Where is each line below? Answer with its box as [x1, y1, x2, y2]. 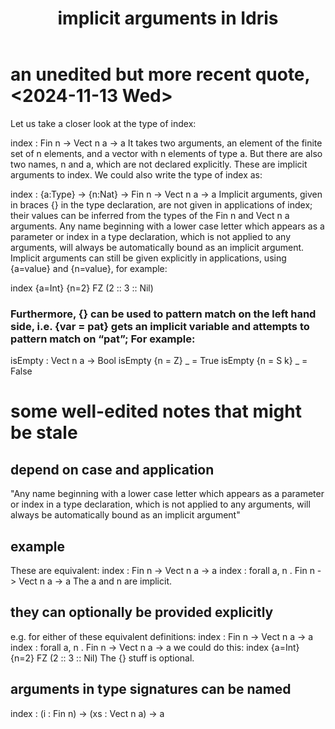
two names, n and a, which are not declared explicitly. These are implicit [10, 158, 308, 170]
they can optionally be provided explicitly [10, 604, 274, 621]
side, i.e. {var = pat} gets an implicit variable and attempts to [10, 319, 310, 333]
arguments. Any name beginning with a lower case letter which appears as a [10, 220, 325, 232]
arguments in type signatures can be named [10, 681, 292, 698]
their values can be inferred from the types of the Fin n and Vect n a [10, 209, 290, 221]
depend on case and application [10, 461, 215, 478]
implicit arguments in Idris [57, 7, 279, 30]
